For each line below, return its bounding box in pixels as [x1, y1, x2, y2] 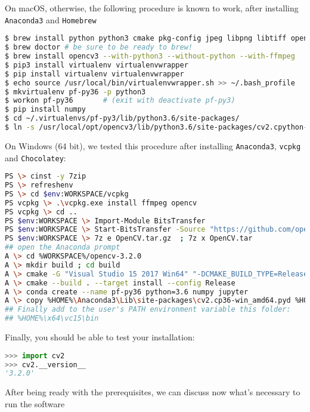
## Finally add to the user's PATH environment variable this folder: [5, 305, 291, 314]
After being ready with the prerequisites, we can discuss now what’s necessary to [5, 386, 300, 398]
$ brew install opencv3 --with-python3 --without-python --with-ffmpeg [5, 52, 295, 60]
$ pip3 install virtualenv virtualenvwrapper [5, 60, 188, 69]
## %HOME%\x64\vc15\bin [5, 314, 99, 323]
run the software [5, 397, 65, 410]
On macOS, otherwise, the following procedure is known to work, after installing [5, 2, 299, 14]
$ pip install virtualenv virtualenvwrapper [5, 69, 184, 78]
